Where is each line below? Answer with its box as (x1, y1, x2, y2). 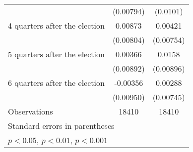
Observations (8, 106, 53, 117)
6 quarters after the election (8, 77, 105, 88)
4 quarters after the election (8, 20, 105, 31)
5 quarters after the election (8, 48, 105, 60)
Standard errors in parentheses (8, 120, 115, 131)
